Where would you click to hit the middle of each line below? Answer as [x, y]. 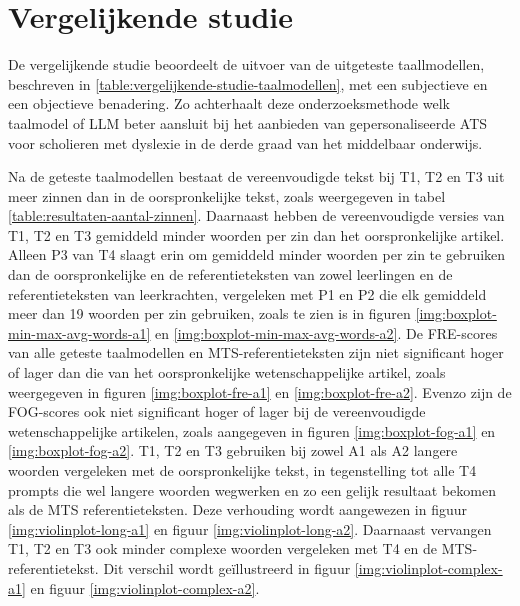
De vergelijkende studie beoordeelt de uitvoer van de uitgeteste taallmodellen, [246, 64]
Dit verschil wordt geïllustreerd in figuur [227, 567]
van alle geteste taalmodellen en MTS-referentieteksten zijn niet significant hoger [256, 352]
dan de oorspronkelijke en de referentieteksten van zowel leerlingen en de [230, 274]
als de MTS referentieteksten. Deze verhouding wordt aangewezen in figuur [238, 509]
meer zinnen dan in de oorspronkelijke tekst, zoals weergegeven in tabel [227, 195]
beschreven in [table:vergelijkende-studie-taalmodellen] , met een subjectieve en [248, 83]
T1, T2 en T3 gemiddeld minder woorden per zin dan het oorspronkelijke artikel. [256, 234]
